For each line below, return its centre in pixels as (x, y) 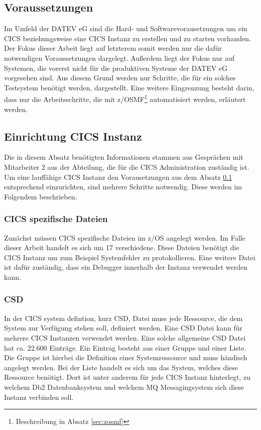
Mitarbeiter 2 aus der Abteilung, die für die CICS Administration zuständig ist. (127, 167)
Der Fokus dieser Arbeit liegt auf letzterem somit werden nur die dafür (113, 48)
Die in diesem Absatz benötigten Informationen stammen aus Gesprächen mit (124, 157)
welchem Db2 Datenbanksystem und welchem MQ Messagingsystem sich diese (124, 387)
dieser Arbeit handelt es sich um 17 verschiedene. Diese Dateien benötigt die (122, 247)
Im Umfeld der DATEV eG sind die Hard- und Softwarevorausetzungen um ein (126, 28)
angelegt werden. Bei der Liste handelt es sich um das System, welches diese (121, 367)
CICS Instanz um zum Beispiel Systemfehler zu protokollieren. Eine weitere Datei (130, 257)
